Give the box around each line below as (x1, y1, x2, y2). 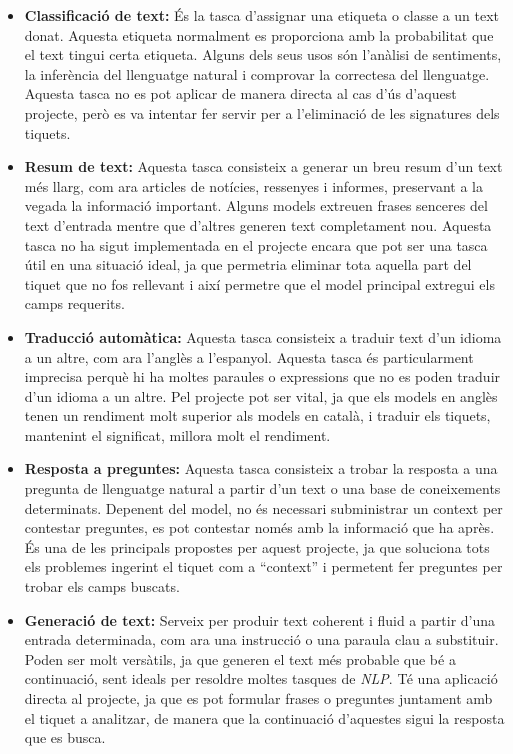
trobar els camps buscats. (24, 576, 180, 597)
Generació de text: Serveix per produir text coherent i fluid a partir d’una (24, 609, 496, 630)
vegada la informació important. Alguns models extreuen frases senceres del (24, 195, 488, 216)
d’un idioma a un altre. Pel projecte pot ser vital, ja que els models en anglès (24, 385, 498, 406)
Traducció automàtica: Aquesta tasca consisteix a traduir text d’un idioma (24, 326, 502, 347)
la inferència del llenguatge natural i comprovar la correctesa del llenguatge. (24, 63, 490, 84)
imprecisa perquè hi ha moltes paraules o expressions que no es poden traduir (24, 366, 501, 387)
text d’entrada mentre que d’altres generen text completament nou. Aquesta (24, 214, 492, 235)
